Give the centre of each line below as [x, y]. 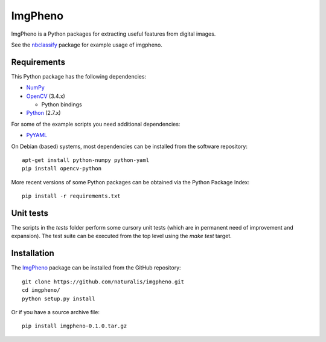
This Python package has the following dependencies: [79, 76]
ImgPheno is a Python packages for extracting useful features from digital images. [113, 34]
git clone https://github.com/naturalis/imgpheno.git [103, 282]
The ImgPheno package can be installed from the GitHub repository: [96, 268]
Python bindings [62, 105]
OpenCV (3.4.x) [46, 96]
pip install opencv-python [62, 169]
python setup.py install [59, 298]
